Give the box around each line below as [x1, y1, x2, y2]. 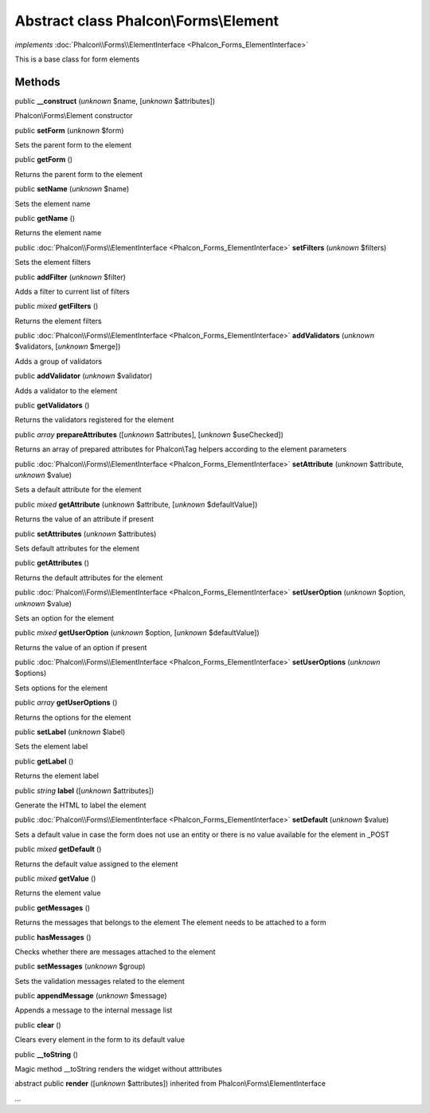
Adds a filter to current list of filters [14, 286, 131, 296]
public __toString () [14, 1049, 79, 1059]
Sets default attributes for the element [14, 543, 139, 553]
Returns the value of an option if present [14, 642, 147, 652]
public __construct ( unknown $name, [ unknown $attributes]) [14, 96, 216, 105]
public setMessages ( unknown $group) [14, 961, 146, 971]
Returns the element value [14, 888, 101, 898]
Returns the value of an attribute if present [14, 515, 154, 524]
